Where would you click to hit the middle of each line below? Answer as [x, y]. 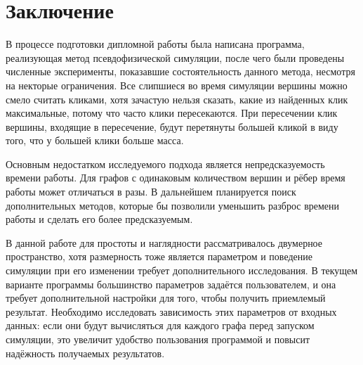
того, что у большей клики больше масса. [95, 140]
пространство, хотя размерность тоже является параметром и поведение [159, 256]
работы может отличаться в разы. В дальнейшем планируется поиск [151, 192]
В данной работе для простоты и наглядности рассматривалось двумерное [164, 242]
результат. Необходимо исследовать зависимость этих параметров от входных [171, 311]
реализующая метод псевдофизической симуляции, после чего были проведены [175, 57]
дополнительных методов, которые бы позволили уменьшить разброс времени [173, 205]
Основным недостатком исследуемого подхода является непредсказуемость [165, 164]
